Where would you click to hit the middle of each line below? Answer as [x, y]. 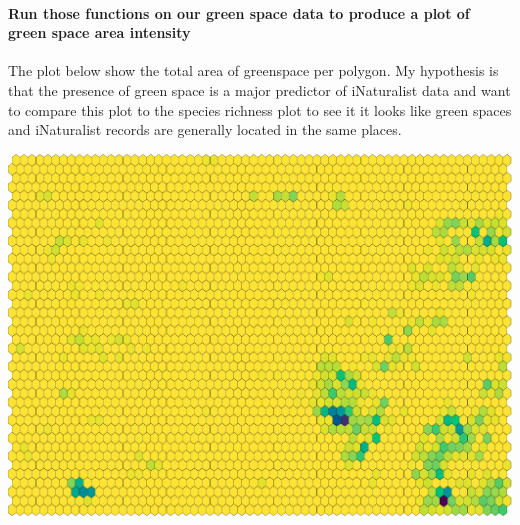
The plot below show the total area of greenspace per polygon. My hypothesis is [253, 70]
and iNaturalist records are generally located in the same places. [205, 129]
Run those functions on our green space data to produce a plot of [239, 12]
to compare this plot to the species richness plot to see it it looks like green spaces [260, 109]
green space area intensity [99, 32]
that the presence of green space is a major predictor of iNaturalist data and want [259, 89]
